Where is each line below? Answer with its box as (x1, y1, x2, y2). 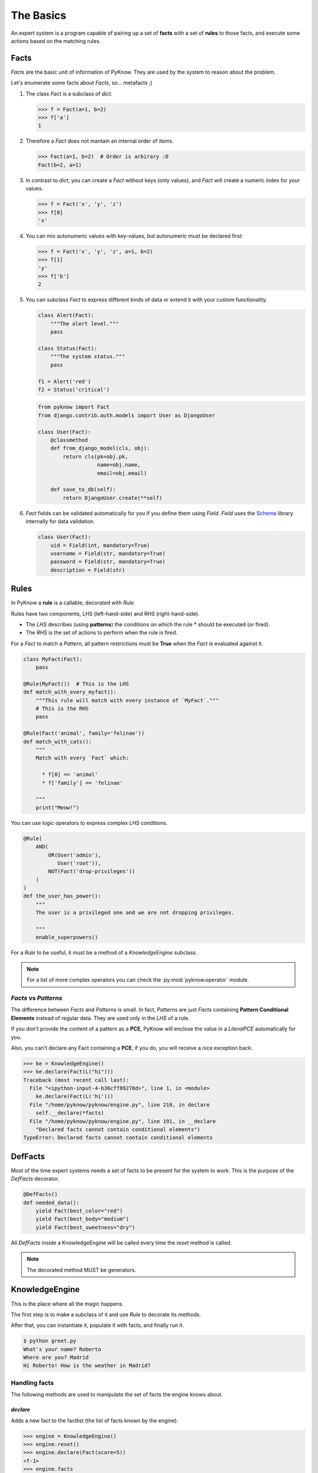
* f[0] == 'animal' (42, 771, 98, 778)
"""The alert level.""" (50, 320, 119, 327)
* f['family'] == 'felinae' (42, 780, 123, 786)
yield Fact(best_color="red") (35, 1208, 123, 1214)
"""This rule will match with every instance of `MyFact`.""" (35, 697, 219, 704)
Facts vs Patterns (11, 993, 63, 1002)
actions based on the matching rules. (11, 37, 101, 44)
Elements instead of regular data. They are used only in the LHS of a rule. (11, 1014, 190, 1022)
